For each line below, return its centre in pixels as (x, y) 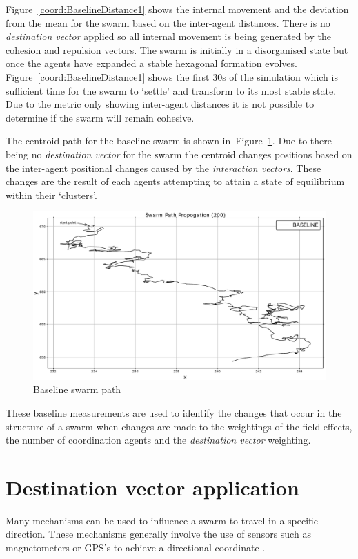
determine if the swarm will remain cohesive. (100, 117)
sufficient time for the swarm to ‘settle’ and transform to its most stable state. (171, 90)
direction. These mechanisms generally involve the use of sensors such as (158, 534)
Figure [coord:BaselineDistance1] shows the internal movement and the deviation (177, 9)
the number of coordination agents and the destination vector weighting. (158, 440)
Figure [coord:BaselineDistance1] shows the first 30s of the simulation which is (172, 76)
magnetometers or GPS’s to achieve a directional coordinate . (136, 548)
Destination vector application (152, 487)
